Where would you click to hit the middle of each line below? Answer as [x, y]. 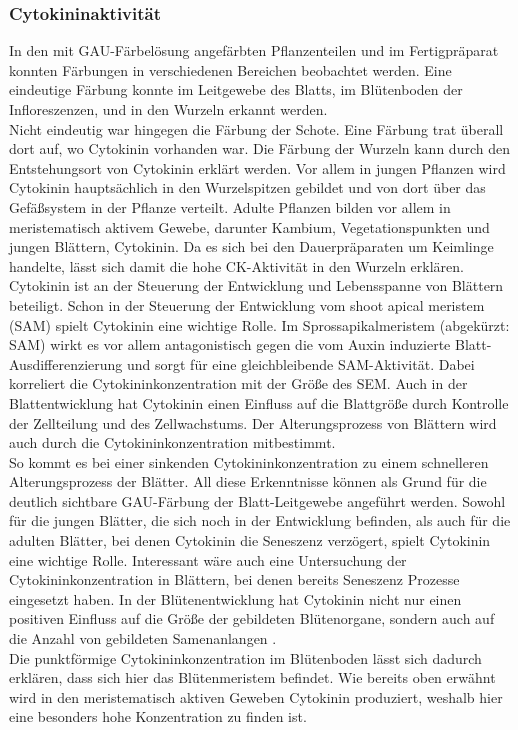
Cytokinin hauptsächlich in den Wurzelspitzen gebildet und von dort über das [247, 187]
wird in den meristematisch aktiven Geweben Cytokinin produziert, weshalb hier [256, 696]
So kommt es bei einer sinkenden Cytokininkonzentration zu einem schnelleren [249, 461]
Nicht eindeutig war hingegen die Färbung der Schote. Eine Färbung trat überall [256, 128]
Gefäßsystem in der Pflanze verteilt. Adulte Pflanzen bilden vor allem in [230, 206]
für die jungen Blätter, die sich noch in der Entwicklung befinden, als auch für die [260, 520]
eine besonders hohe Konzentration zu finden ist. [158, 716]
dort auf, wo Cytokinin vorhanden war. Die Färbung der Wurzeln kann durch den [259, 148]
